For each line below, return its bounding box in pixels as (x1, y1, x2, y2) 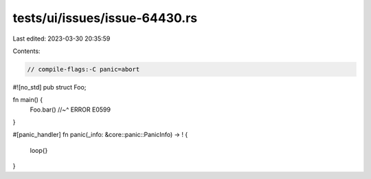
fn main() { (12, 96, 43, 104)
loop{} (30, 146, 48, 154)
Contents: (12, 47, 41, 55)
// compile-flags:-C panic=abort (27, 65, 140, 73)
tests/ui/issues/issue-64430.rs (12, 10, 198, 25)
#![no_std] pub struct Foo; (12, 83, 87, 91)
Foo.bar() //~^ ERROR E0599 (30, 105, 111, 114)
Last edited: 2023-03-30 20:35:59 (12, 34, 111, 43)
